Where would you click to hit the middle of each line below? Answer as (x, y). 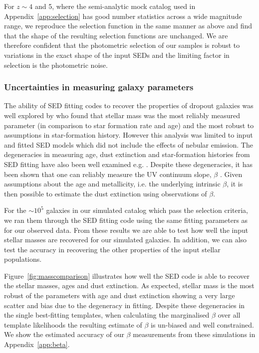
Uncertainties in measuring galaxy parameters (99, 87)
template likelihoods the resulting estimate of (73, 324)
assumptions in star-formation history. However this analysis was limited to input (129, 135)
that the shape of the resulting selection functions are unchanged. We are (116, 35)
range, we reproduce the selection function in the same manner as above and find (128, 26)
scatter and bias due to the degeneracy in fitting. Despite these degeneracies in (125, 305)
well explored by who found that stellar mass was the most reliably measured (122, 115)
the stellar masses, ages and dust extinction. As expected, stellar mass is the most (129, 285)
